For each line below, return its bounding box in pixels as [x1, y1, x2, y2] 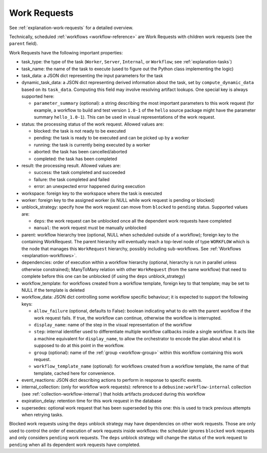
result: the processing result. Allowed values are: [21, 162, 121, 168]
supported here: [21, 93, 54, 99]
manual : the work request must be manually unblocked [34, 225, 147, 231]
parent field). [9, 41, 38, 46]
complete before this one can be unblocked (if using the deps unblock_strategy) [21, 273, 185, 279]
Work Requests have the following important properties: [9, 49, 123, 55]
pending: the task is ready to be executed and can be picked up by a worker [34, 135, 189, 141]
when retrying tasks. [21, 412, 64, 418]
